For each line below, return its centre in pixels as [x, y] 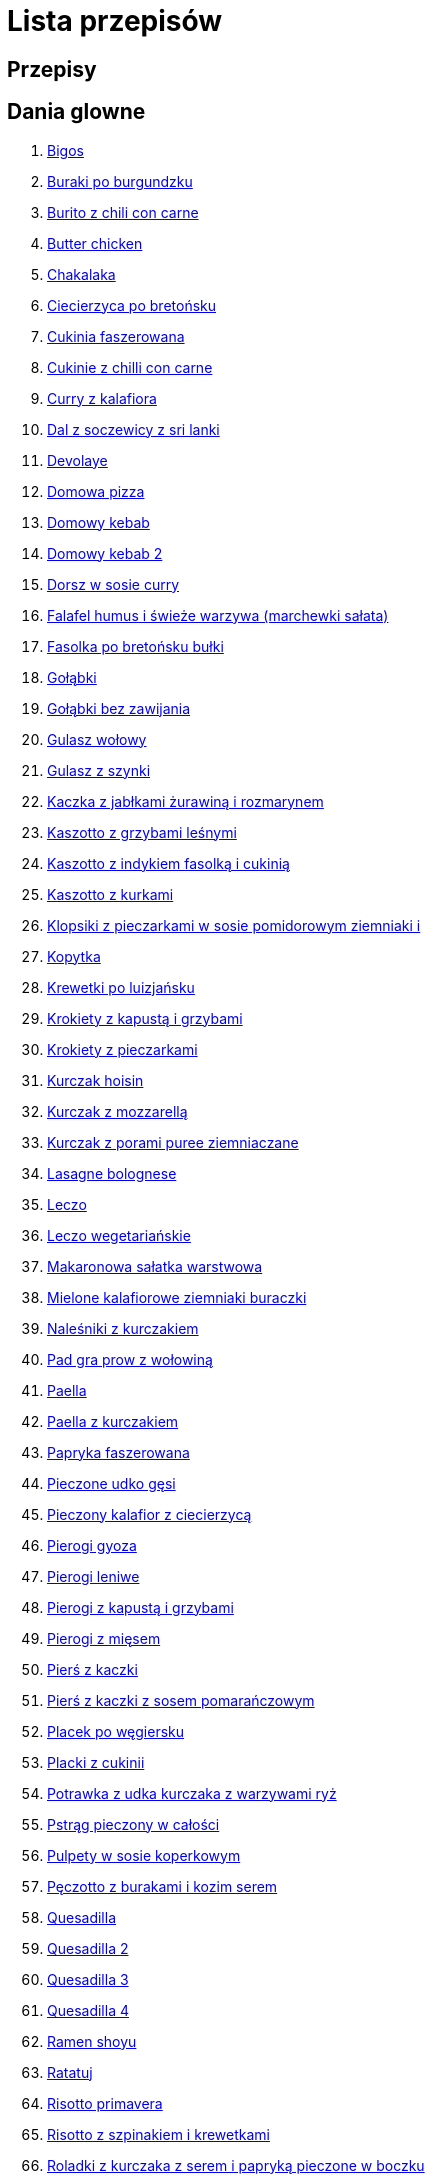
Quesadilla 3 [88, 1979]
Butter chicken [95, 243]
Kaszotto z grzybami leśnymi [142, 832]
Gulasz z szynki [99, 770]
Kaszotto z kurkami [110, 894]
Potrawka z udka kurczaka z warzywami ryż [192, 1793]
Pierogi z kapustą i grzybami [140, 1607]
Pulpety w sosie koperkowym [144, 1855]
